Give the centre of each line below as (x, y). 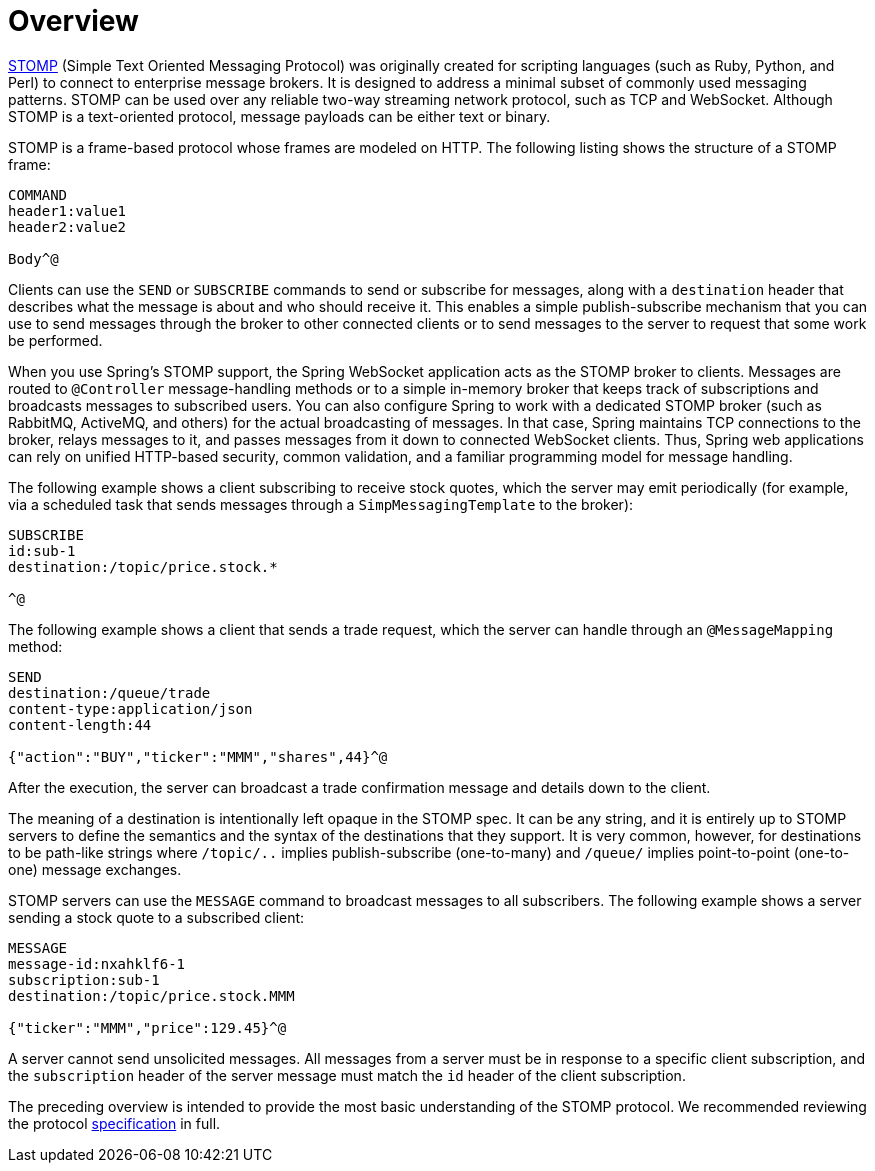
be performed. (55, 340)
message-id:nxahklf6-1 (97, 963)
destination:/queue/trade (109, 692)
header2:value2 (67, 226)
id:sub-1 (42, 550)
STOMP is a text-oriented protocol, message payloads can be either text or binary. (279, 116)
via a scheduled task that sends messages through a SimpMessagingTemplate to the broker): (321, 504)
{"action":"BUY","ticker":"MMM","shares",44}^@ (198, 756)
